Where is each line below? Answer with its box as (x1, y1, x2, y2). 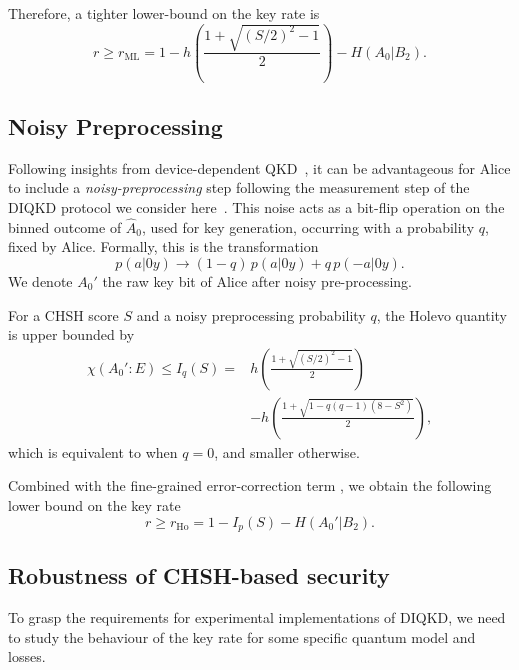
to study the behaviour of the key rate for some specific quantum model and (8, 626, 476, 647)
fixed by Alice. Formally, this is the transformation (8, 236, 319, 257)
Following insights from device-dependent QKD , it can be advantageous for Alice (8, 157, 511, 178)
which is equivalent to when (8, 441, 178, 462)
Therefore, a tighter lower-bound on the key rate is (8, 3, 320, 23)
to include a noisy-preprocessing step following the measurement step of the (8, 177, 470, 198)
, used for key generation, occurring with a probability (142, 216, 475, 237)
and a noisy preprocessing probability (136, 304, 366, 325)
